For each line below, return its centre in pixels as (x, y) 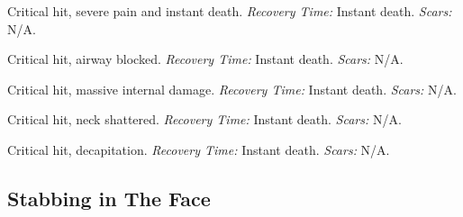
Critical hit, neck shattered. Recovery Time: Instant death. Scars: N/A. (204, 119)
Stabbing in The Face (109, 198)
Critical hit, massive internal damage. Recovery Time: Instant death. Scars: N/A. (232, 89)
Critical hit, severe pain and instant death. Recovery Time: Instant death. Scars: (230, 11)
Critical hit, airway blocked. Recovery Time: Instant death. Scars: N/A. (205, 59)
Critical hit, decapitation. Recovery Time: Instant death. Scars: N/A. (199, 149)
